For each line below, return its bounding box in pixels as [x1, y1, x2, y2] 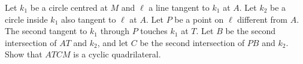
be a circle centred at [30, 1, 108, 13]
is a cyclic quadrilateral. [73, 48, 161, 60]
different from [237, 13, 287, 25]
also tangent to [60, 13, 116, 25]
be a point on [174, 13, 224, 25]
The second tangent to [5, 25, 87, 37]
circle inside [5, 13, 48, 25]
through [100, 25, 129, 37]
